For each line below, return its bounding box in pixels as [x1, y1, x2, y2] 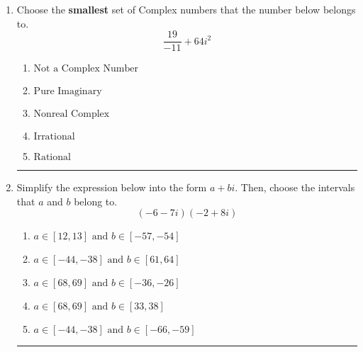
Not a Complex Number [33, 64, 138, 74]
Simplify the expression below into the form [16, 180, 207, 195]
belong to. [74, 193, 118, 208]
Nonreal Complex [33, 109, 110, 120]
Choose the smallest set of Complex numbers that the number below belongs [16, 2, 356, 16]
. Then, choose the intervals [235, 180, 355, 195]
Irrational [33, 132, 75, 142]
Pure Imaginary [33, 86, 102, 97]
